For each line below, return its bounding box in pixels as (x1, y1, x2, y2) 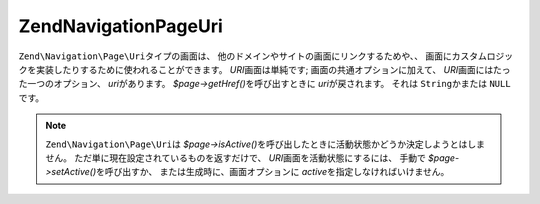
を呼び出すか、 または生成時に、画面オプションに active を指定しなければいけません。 (95, 166, 450, 178)
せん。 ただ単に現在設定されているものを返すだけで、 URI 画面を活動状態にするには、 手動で (45, 151, 427, 164)
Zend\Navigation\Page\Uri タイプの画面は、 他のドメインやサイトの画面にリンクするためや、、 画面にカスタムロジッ (18, 50, 514, 62)
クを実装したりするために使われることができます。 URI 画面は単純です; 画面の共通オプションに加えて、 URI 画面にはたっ (18, 63, 511, 75)
